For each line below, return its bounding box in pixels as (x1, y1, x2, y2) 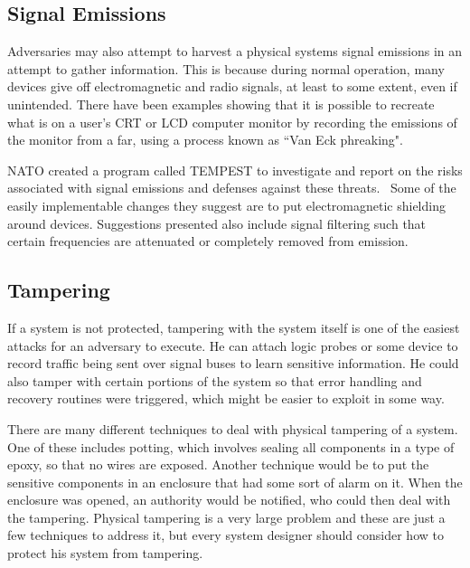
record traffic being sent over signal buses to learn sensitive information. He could (7, 354, 459, 373)
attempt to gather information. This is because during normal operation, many (7, 59, 445, 78)
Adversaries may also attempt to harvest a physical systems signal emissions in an (7, 42, 463, 61)
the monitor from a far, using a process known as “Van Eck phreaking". (7, 130, 404, 149)
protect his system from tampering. (7, 544, 203, 563)
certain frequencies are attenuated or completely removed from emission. (7, 232, 409, 251)
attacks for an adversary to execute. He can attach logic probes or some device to (7, 336, 458, 355)
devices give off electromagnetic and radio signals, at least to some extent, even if (7, 77, 457, 96)
